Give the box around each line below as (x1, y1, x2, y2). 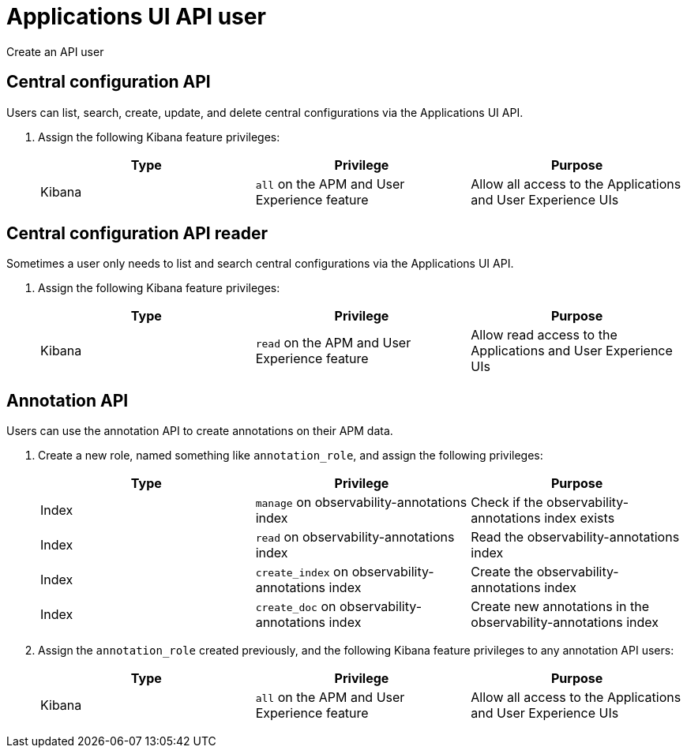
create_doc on (255, 598, 336, 615)
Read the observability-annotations (471, 529, 680, 546)
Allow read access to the (471, 327, 618, 343)
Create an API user (6, 44, 104, 58)
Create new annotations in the (471, 598, 649, 615)
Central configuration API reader (6, 223, 268, 244)
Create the (471, 564, 534, 580)
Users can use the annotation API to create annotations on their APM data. (6, 424, 393, 438)
